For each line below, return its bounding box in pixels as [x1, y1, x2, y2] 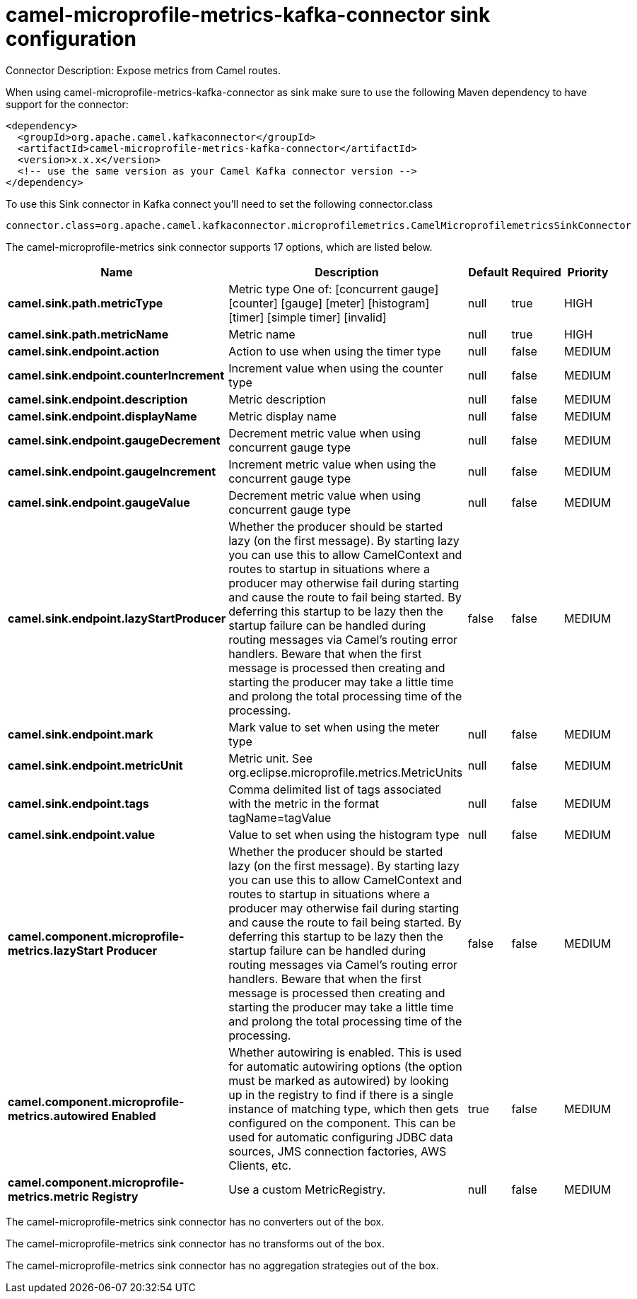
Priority [567, 264, 609, 279]
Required [511, 264, 561, 279]
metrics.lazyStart [8, 943, 104, 958]
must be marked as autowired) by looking [228, 1073, 449, 1088]
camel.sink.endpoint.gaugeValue [8, 495, 190, 510]
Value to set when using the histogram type [228, 827, 460, 842]
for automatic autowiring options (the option [228, 1059, 462, 1074]
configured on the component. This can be [228, 1115, 456, 1130]
